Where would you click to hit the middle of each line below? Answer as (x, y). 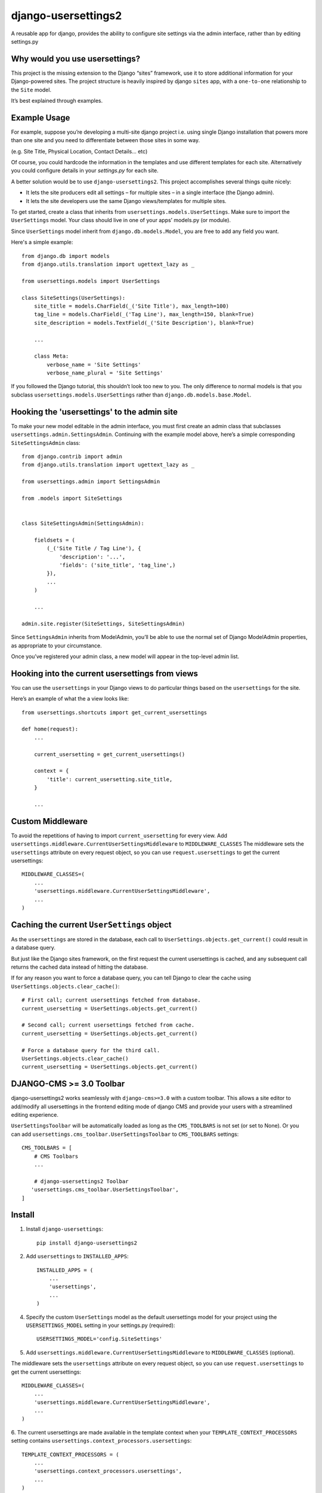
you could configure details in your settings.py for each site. (85, 171)
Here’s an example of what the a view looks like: (70, 699)
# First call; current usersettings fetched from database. (111, 1000)
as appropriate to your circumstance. (56, 646)
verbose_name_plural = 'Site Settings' (105, 373)
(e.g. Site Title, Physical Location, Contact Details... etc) (79, 151)
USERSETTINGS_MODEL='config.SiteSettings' (100, 1339)
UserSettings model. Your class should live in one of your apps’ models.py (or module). (121, 220)
